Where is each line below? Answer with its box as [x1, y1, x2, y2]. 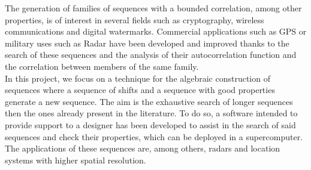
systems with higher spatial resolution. [5, 153, 146, 166]
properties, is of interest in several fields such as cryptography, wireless [5, 13, 264, 26]
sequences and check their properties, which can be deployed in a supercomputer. [5, 130, 303, 143]
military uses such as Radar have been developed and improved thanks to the [5, 36, 289, 49]
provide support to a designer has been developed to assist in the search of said [5, 118, 296, 131]
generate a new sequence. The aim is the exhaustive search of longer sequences [5, 95, 293, 107]
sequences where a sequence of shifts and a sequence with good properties [5, 84, 275, 96]
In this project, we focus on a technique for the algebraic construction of [5, 72, 270, 84]
